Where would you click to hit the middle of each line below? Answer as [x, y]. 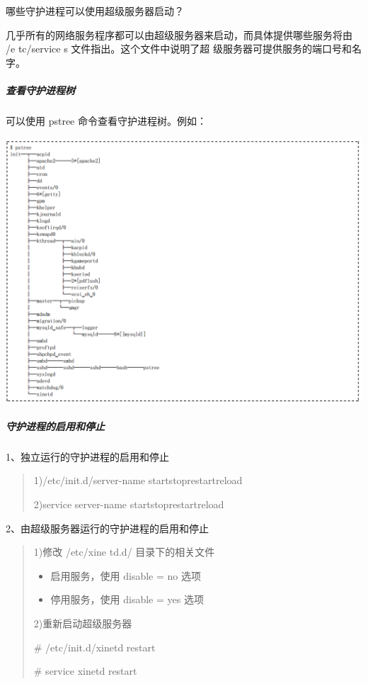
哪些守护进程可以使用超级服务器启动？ [95, 11]
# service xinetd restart [85, 671]
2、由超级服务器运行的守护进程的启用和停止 [107, 528]
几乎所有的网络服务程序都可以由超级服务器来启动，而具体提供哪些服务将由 [179, 34]
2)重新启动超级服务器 [83, 623]
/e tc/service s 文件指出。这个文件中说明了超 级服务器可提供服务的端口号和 [179, 49]
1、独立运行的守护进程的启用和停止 [87, 456]
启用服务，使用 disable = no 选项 [126, 575]
